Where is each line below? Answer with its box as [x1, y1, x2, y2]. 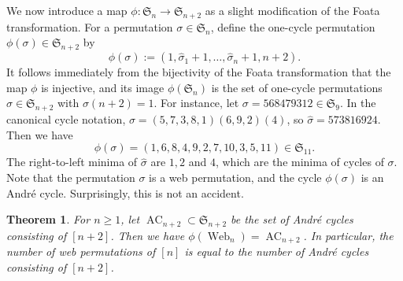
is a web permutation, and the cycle [149, 168, 322, 185]
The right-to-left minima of [6, 153, 138, 170]
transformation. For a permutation [6, 18, 173, 35]
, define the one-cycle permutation [210, 18, 375, 35]
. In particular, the [303, 227, 394, 243]
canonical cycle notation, [6, 111, 126, 128]
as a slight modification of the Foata [205, 2, 380, 18]
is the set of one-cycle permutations [211, 79, 383, 95]
